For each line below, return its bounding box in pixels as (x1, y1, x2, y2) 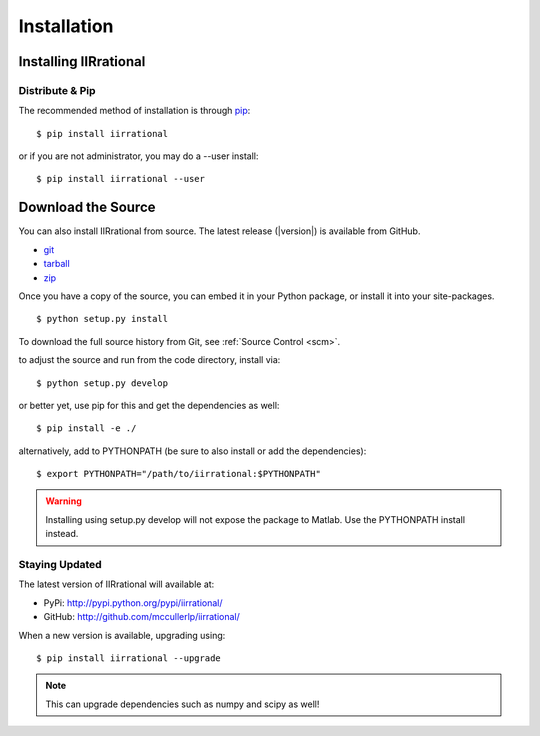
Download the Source (18, 199, 156, 216)
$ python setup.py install (36, 313, 169, 325)
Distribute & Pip (18, 83, 96, 97)
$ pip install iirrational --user (36, 173, 205, 185)
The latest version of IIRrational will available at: (18, 578, 215, 590)
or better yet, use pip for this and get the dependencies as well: (18, 399, 280, 411)
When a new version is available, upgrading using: (18, 629, 226, 641)
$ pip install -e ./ (36, 423, 137, 434)
